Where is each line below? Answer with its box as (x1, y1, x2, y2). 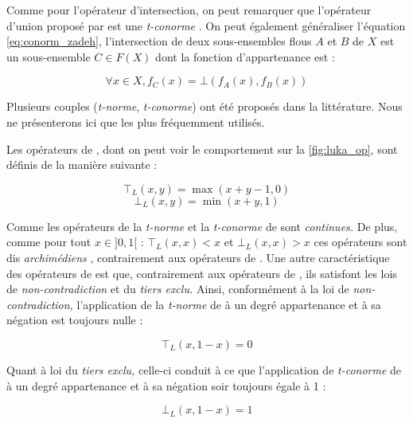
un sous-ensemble (6, 48, 91, 65)
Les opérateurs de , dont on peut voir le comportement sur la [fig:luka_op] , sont (6, 140, 398, 157)
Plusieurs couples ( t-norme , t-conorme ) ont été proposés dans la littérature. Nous (6, 98, 403, 115)
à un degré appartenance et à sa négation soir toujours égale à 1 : (6, 377, 326, 394)
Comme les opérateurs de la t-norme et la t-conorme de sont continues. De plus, (6, 217, 398, 234)
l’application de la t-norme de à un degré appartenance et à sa (76, 296, 381, 312)
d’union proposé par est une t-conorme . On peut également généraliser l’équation (6, 17, 406, 33)
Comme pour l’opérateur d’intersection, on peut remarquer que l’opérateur (6, 2, 372, 18)
